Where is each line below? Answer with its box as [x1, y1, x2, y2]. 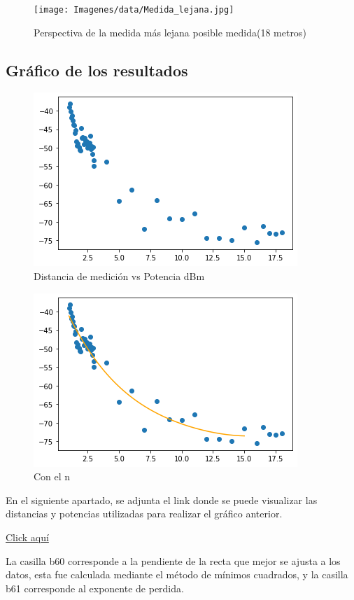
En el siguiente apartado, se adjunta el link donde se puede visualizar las [6, 492, 318, 507]
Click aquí [6, 530, 49, 545]
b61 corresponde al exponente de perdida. [6, 580, 184, 595]
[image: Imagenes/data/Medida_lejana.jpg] [34, 5, 234, 15]
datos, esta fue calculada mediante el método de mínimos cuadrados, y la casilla [6, 567, 348, 582]
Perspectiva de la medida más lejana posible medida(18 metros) [34, 25, 306, 39]
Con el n [34, 469, 71, 484]
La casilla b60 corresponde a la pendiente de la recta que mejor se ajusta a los [6, 553, 341, 568]
